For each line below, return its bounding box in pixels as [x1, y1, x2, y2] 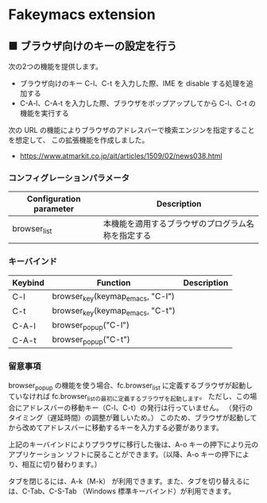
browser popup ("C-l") [52, 319, 130, 332]
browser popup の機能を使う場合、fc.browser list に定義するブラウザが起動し [8, 380, 253, 392]
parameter [33, 203, 75, 215]
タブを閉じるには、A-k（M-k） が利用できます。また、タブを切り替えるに [8, 477, 250, 486]
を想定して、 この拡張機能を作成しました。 [8, 135, 149, 145]
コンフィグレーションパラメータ [8, 172, 130, 184]
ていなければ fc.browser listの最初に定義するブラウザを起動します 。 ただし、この [8, 392, 250, 403]
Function [96, 277, 131, 288]
